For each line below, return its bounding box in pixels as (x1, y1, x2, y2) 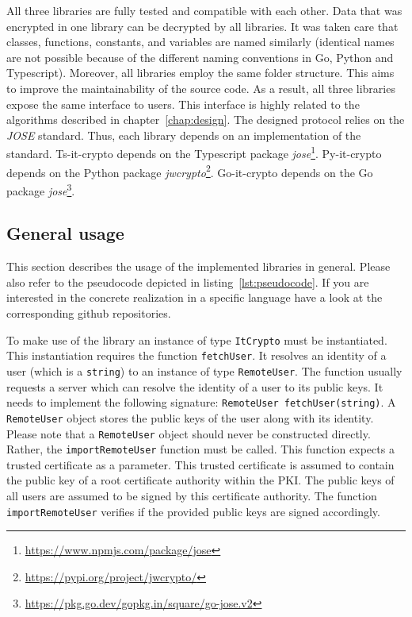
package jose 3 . (6, 179, 75, 199)
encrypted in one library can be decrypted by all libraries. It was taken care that (6, 17, 399, 34)
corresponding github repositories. (6, 305, 171, 322)
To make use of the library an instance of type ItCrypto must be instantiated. (6, 331, 387, 348)
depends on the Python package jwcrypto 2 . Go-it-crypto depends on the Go (6, 161, 373, 180)
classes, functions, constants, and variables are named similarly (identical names (6, 33, 395, 50)
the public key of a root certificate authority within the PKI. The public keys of (6, 472, 395, 488)
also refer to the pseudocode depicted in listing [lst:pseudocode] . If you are (6, 273, 369, 290)
